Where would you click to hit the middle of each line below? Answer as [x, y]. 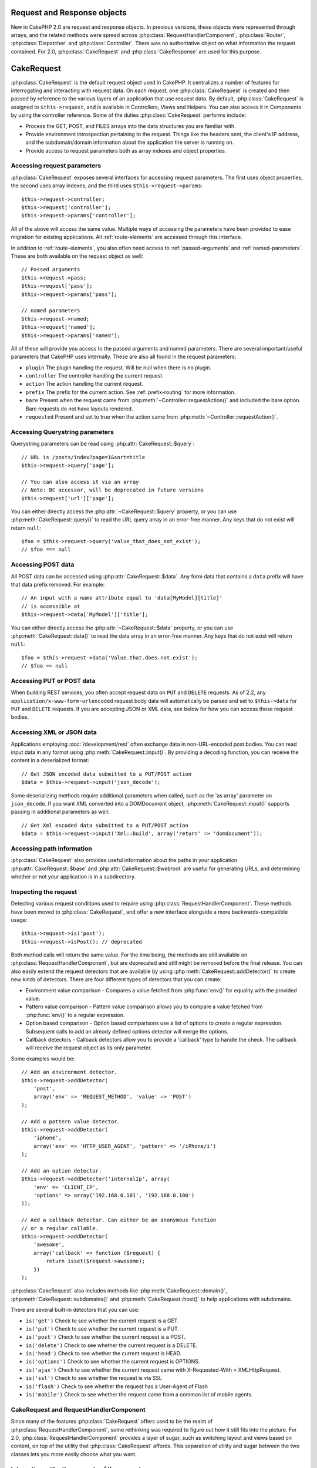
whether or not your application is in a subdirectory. [73, 877]
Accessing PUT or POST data [53, 681]
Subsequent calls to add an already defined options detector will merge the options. [127, 1031]
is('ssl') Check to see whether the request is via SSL [94, 1378]
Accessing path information [51, 849]
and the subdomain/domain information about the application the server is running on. [130, 142]
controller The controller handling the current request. [95, 376]
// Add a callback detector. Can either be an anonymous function [119, 1220]
